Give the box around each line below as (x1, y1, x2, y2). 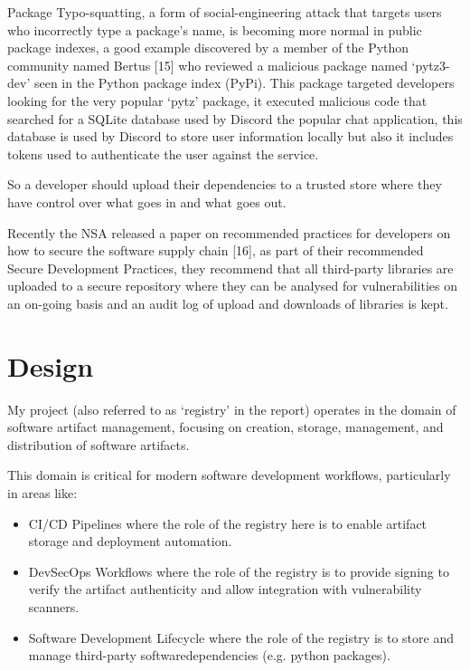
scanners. (28, 597, 80, 616)
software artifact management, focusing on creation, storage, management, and (7, 417, 444, 436)
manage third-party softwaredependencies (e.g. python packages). (28, 646, 390, 665)
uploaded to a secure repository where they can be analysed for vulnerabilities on (7, 276, 457, 295)
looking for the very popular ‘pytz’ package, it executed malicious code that (7, 91, 428, 110)
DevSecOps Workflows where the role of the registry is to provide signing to (28, 561, 449, 580)
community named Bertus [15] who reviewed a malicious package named (7, 55, 408, 74)
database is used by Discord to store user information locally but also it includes (7, 127, 454, 146)
